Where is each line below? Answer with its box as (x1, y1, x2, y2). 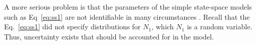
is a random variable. (187, 21, 252, 32)
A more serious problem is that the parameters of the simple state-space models (4, 2, 252, 12)
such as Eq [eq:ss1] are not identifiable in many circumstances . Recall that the (4, 11, 250, 22)
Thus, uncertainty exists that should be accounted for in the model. (4, 31, 214, 41)
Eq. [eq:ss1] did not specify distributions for (4, 21, 141, 32)
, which (151, 21, 174, 32)
